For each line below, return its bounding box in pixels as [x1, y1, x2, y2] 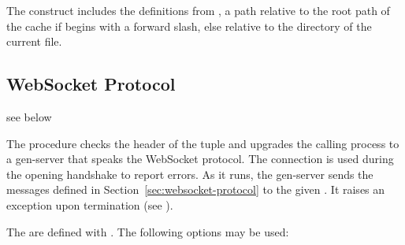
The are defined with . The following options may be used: [6, 223, 289, 239]
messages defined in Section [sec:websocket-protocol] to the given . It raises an [6, 181, 385, 198]
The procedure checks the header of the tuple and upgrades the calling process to [6, 135, 399, 151]
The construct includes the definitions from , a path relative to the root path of [6, 2, 390, 18]
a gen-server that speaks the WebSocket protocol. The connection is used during [6, 150, 394, 167]
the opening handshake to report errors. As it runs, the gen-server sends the [6, 165, 373, 182]
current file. [6, 33, 62, 50]
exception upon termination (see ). [6, 196, 173, 213]
